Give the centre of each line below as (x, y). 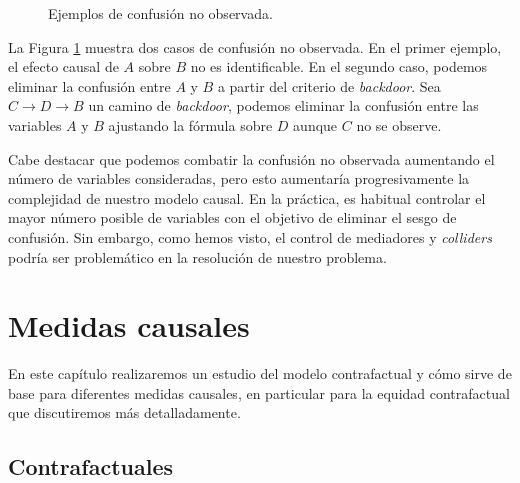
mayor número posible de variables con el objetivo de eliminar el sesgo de (232, 217)
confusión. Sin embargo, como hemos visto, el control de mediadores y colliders (250, 236)
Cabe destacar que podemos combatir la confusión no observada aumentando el (251, 158)
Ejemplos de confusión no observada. (160, 13)
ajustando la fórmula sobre (190, 124)
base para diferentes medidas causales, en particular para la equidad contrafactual (259, 392)
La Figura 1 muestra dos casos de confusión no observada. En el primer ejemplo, (255, 46)
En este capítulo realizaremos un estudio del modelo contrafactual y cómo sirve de (260, 373)
